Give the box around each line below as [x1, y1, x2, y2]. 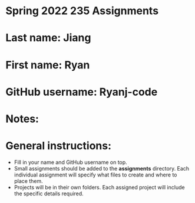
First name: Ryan [5, 58, 90, 71]
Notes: [5, 112, 39, 125]
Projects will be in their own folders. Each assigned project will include [14, 184, 185, 191]
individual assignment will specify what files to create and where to [14, 171, 177, 178]
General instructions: [5, 139, 112, 153]
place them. [14, 177, 44, 184]
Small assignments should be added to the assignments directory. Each [14, 165, 190, 172]
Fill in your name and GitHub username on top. [14, 158, 127, 166]
